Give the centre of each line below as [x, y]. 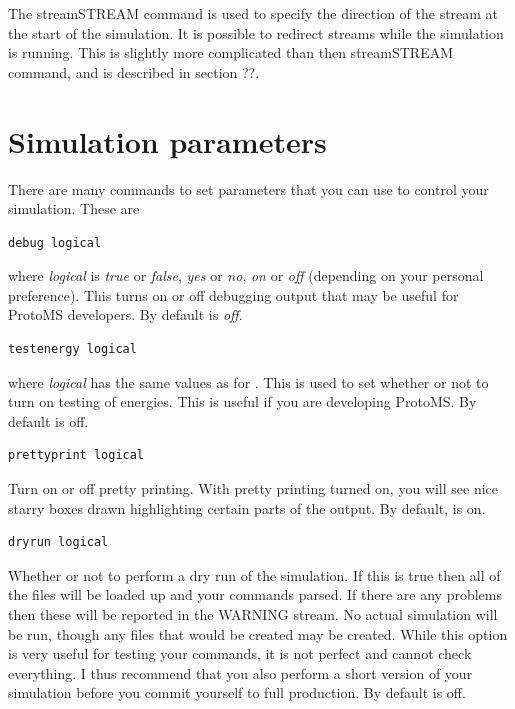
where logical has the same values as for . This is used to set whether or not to [248, 381]
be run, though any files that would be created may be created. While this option [258, 633]
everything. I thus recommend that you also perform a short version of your [240, 672]
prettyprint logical [76, 455]
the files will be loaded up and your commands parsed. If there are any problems [255, 594]
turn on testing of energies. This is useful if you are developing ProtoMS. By [242, 401]
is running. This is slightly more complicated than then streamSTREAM [231, 52]
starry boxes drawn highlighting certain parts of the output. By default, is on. [247, 507]
